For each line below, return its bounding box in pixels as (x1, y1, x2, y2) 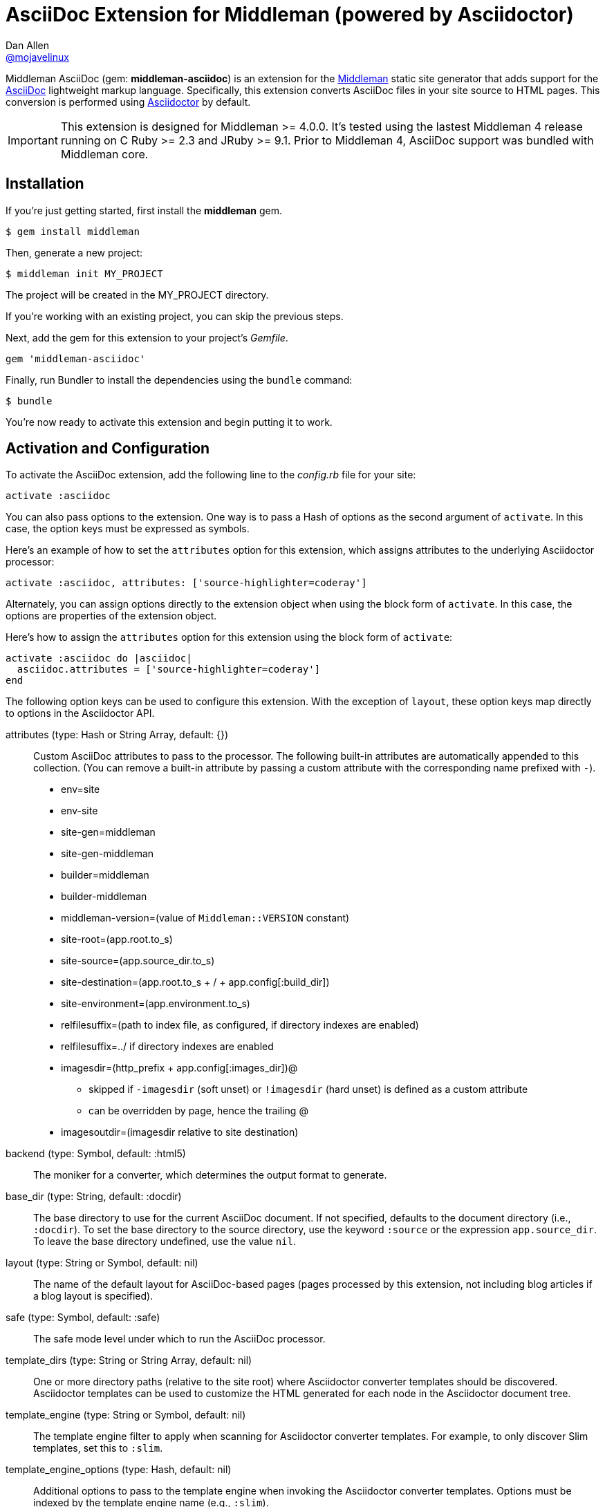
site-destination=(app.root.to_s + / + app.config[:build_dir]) (61, 976, 330, 989)
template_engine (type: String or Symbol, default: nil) (6, 1409, 246, 1421)
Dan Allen (6, 39, 50, 51)
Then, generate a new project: (6, 246, 143, 259)
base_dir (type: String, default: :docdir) (6, 1190, 182, 1203)
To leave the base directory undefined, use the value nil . (33, 1235, 296, 1248)
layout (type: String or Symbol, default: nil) (6, 1257, 198, 1269)
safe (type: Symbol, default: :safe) (6, 1311, 160, 1324)
